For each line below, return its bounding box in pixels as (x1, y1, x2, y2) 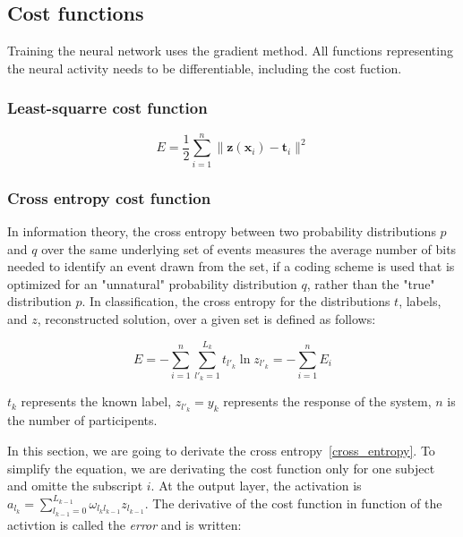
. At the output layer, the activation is (150, 476, 362, 495)
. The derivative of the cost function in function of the (144, 493, 442, 512)
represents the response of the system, (223, 392, 432, 411)
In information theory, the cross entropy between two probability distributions (7, 221, 436, 240)
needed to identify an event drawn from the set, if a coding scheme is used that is (7, 257, 455, 276)
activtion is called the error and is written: (7, 515, 242, 533)
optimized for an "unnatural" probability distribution (7, 274, 297, 293)
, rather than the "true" (306, 274, 435, 293)
